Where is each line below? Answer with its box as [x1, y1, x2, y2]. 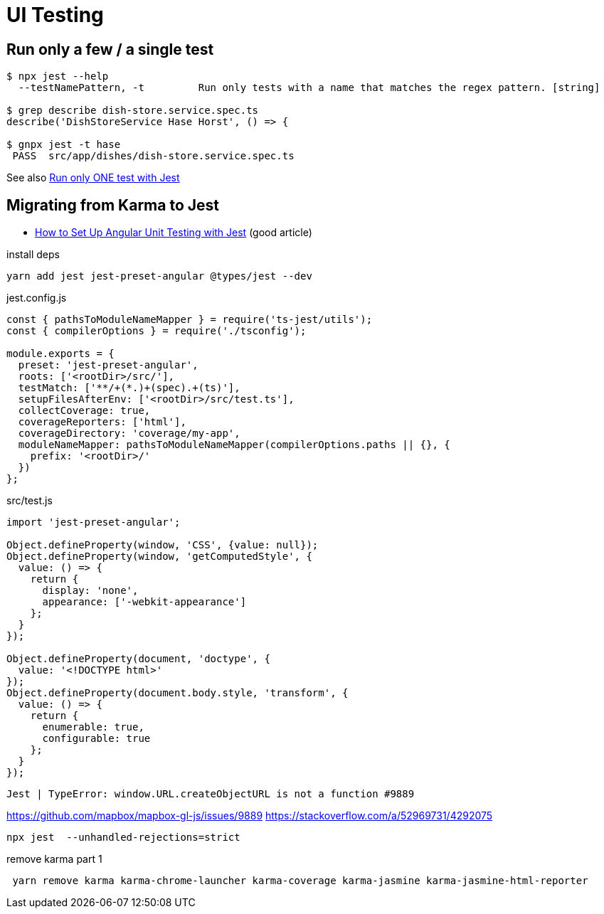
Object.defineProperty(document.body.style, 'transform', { [6, 687, 349, 699]
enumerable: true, [42, 721, 144, 733]
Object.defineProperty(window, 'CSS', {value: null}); [6, 539, 319, 551]
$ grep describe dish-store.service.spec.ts [6, 105, 259, 117]
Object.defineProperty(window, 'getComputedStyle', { [6, 551, 312, 563]
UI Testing [6, 3, 104, 27]
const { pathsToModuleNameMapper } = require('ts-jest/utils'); [6, 314, 373, 326]
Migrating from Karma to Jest [6, 196, 219, 214]
